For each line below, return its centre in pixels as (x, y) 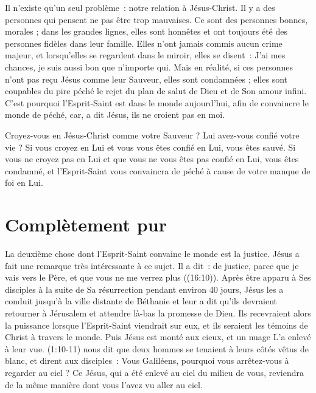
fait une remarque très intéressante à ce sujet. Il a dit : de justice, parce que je (152, 265)
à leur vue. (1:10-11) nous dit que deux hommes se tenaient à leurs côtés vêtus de (157, 348)
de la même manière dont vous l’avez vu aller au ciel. (104, 384)
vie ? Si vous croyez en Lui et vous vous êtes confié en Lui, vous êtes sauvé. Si (150, 147)
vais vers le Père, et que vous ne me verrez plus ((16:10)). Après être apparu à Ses (158, 277)
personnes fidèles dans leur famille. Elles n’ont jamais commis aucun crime (144, 43)
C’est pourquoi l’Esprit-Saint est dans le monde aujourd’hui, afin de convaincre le (157, 102)
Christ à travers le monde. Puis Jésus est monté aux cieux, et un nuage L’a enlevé (158, 337)
